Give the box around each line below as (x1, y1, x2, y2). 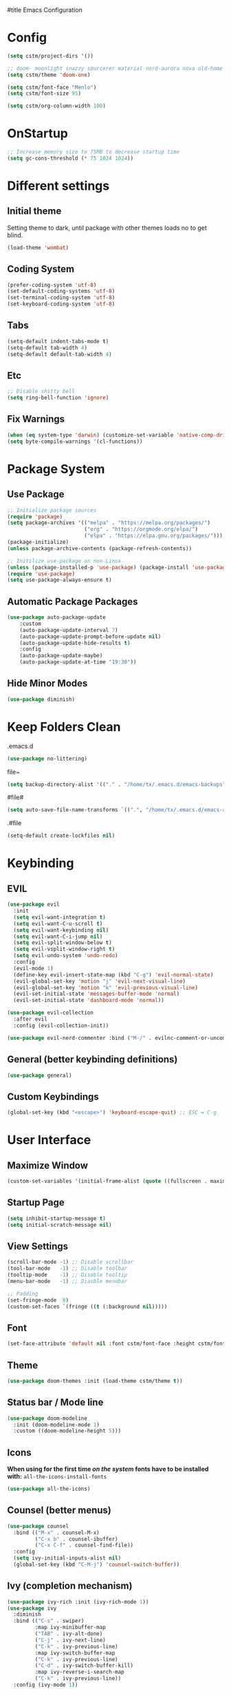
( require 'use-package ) (7, 570, 76, 577)
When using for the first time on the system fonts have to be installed (7, 1465, 209, 1474)
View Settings (7, 1240, 69, 1252)
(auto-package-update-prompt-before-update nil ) (19, 633, 162, 640)
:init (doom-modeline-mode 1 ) (13, 1421, 100, 1428)
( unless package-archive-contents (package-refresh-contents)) (7, 545, 192, 552)
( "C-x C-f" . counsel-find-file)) (34, 1542, 134, 1549)
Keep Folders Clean (7, 719, 122, 734)
